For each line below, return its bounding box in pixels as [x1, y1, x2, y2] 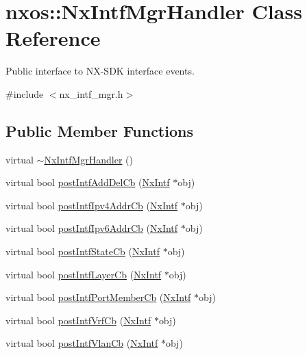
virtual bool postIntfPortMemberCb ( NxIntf [5, 290, 191, 304]
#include [5, 86, 44, 101]
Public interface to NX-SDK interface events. [5, 64, 195, 78]
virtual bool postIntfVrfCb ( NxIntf [5, 313, 151, 327]
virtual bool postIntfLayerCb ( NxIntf [5, 267, 162, 281]
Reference [5, 24, 101, 52]
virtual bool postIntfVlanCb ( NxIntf [5, 336, 158, 350]
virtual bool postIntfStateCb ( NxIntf [5, 244, 160, 259]
